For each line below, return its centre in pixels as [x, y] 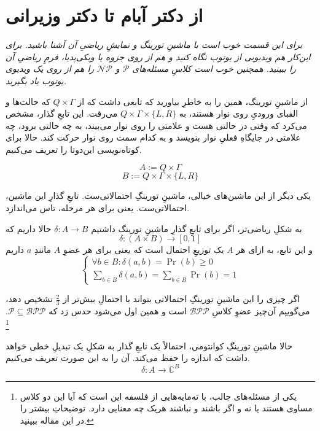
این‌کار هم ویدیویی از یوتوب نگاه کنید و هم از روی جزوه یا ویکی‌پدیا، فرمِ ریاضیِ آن [158, 56]
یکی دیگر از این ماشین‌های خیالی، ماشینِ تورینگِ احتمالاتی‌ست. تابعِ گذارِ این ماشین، [158, 196]
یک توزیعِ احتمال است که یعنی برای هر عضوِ [143, 250]
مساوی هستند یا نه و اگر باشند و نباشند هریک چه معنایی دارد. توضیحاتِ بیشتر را [166, 408]
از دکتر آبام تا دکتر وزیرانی [104, 15]
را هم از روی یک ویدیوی [50, 68]
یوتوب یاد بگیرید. [36, 80]
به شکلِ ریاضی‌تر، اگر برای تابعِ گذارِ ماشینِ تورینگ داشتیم [197, 228]
